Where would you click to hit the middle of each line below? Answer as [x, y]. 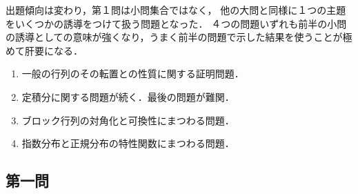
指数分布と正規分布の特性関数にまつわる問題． [128, 143]
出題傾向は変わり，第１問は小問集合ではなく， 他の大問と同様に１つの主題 [176, 10]
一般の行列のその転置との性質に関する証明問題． [133, 74]
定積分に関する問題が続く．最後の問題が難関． [128, 96]
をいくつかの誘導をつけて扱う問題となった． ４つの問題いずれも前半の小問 [176, 23]
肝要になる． [53, 50]
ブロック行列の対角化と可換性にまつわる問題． [128, 120]
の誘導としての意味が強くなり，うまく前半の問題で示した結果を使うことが [174, 37]
